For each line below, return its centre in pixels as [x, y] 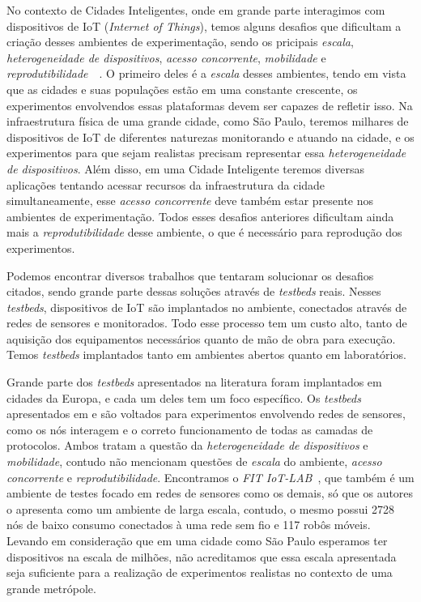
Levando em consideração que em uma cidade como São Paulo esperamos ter [197, 540]
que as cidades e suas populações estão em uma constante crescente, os [182, 89]
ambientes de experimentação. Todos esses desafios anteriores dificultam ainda [200, 216]
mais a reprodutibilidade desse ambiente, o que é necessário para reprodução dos [204, 232]
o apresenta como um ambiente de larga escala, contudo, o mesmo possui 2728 [201, 508]
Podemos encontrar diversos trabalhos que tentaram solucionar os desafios [190, 275]
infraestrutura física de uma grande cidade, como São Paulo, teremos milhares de [208, 121]
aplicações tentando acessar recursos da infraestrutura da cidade [166, 184]
